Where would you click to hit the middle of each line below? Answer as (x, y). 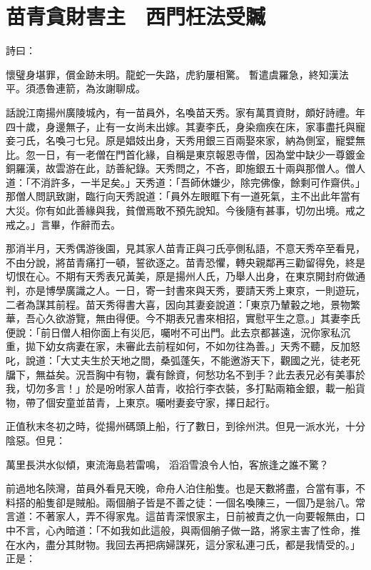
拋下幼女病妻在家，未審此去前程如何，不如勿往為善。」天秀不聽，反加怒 (193, 346)
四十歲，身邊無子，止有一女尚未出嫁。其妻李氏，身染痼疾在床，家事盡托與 (181, 126)
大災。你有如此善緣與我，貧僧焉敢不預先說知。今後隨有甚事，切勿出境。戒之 (185, 210)
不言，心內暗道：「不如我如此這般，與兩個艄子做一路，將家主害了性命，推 (188, 530)
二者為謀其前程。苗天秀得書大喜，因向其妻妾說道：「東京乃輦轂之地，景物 (178, 304)
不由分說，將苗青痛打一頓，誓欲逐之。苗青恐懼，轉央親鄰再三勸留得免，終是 (185, 262)
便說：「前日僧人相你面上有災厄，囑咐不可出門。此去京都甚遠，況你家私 (173, 332)
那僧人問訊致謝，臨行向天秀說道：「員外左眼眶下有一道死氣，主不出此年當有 (183, 196)
